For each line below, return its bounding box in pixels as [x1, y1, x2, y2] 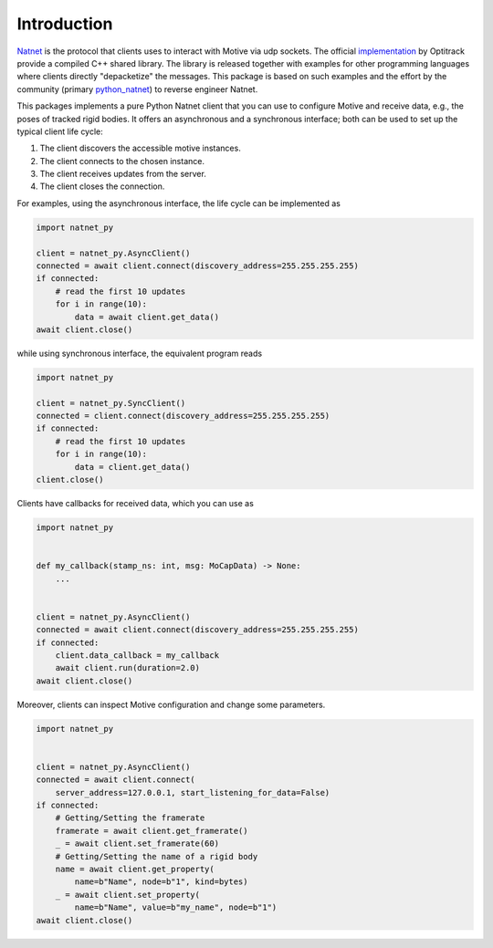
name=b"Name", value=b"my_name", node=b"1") [74, 902, 278, 912]
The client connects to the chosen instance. [39, 155, 205, 166]
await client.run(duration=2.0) [55, 662, 201, 673]
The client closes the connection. [39, 181, 165, 192]
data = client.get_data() [74, 462, 191, 472]
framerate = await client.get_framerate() [55, 826, 248, 836]
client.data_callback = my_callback [55, 650, 219, 661]
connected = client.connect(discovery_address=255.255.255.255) [36, 411, 330, 422]
